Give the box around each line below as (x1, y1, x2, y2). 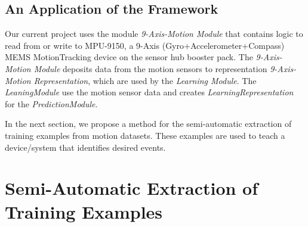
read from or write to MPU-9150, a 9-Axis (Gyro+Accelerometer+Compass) (5, 39, 285, 51)
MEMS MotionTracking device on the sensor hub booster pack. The (5, 51, 253, 63)
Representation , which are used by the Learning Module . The (33, 74, 257, 86)
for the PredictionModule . (5, 97, 98, 110)
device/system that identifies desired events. (5, 141, 166, 153)
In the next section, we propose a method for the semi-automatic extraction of (5, 117, 292, 130)
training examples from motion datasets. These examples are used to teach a (5, 129, 285, 141)
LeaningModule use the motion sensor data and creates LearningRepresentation (5, 86, 294, 98)
